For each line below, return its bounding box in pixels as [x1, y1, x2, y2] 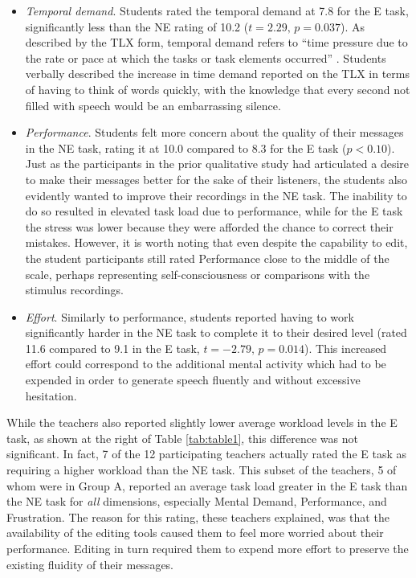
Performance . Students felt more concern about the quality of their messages [25, 124, 404, 141]
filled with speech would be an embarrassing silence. [25, 96, 281, 113]
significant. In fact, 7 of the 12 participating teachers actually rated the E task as [6, 445, 407, 462]
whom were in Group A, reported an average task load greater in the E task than [6, 477, 408, 494]
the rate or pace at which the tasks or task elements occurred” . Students [25, 49, 386, 66]
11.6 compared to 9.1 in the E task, [25, 339, 200, 356]
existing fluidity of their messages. [6, 555, 174, 572]
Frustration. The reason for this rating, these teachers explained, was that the [6, 508, 389, 525]
